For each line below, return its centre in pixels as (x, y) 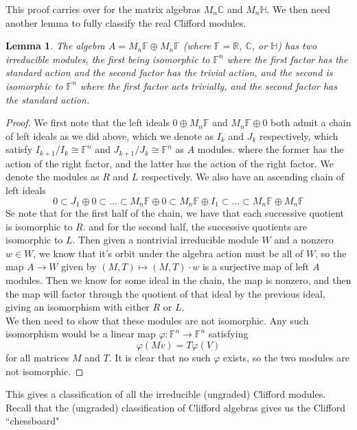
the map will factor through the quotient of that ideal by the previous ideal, (165, 293)
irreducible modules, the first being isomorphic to (108, 59)
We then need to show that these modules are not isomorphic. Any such (157, 320)
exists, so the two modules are (286, 357)
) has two (297, 46)
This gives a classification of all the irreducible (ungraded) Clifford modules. (166, 394)
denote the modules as (53, 177)
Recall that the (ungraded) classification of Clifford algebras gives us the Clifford (176, 407)
